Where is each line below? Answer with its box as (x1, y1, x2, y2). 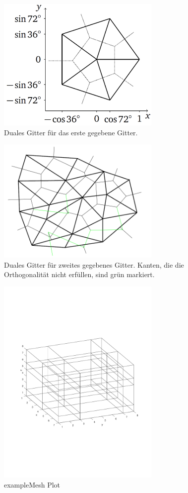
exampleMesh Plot (4, 479, 61, 490)
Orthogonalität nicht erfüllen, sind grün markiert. (4, 269, 155, 280)
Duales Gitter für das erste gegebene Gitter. (4, 127, 138, 137)
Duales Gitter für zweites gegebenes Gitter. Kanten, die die (4, 259, 184, 270)
